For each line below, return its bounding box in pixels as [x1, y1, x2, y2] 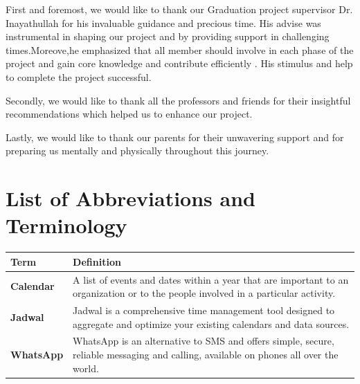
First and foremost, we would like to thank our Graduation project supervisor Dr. [6, 2, 353, 16]
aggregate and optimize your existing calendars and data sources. [73, 316, 350, 331]
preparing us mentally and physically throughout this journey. [6, 143, 269, 158]
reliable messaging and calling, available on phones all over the [73, 347, 339, 362]
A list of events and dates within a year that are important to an [73, 272, 349, 286]
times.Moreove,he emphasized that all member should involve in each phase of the [6, 42, 354, 57]
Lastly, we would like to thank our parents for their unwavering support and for [6, 129, 344, 144]
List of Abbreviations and [6, 184, 255, 212]
